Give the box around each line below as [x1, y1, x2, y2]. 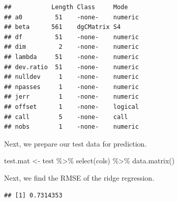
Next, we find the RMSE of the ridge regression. [4, 172, 155, 183]
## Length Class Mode [4, 4, 128, 11]
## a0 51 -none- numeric [4, 13, 139, 21]
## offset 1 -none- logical [4, 103, 139, 110]
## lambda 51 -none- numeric [4, 53, 139, 61]
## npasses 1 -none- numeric [4, 83, 139, 91]
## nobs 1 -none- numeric [4, 123, 139, 131]
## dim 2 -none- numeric [4, 43, 139, 51]
